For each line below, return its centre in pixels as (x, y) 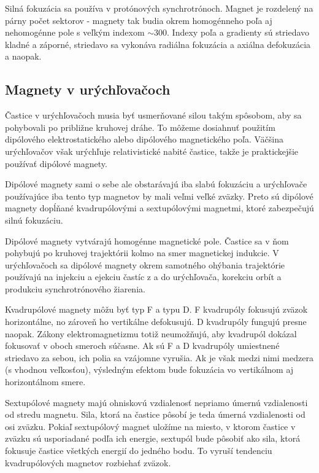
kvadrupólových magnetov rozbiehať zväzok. (88, 462)
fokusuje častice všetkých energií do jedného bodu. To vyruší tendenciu (139, 451)
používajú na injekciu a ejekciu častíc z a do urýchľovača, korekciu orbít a (143, 277)
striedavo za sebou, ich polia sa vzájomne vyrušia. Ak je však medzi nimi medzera (159, 357)
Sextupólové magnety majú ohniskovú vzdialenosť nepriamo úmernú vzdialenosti (156, 402)
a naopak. (23, 56)
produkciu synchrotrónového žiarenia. (75, 288)
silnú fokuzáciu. (34, 220)
